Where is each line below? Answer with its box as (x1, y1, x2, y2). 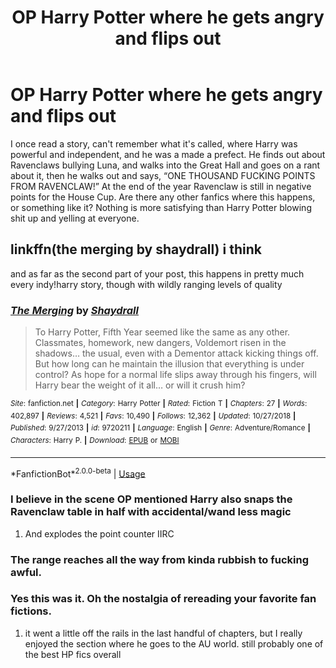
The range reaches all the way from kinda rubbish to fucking (10, 552, 309, 566)
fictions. (10, 604, 52, 618)
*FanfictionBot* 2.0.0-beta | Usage (10, 466, 146, 480)
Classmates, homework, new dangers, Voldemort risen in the (34, 337, 287, 349)
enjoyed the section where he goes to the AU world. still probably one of (24, 637, 324, 650)
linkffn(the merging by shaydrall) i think (10, 241, 262, 258)
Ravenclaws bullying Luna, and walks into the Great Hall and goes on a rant (10, 159, 321, 171)
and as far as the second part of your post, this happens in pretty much (10, 267, 305, 280)
